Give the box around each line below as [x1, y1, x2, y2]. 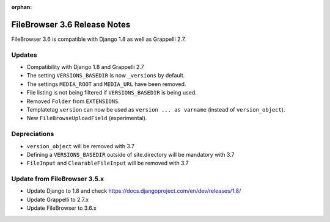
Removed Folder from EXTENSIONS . [26, 98, 120, 105]
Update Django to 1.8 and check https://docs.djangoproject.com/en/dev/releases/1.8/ [26, 187, 241, 195]
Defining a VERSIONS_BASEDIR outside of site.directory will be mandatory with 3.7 [26, 151, 235, 158]
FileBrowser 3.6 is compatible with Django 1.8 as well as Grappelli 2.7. [11, 35, 186, 43]
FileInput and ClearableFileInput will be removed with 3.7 [26, 159, 189, 167]
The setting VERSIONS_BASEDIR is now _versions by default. [26, 72, 185, 79]
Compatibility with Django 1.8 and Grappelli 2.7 [26, 63, 144, 71]
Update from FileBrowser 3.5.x [11, 174, 104, 183]
